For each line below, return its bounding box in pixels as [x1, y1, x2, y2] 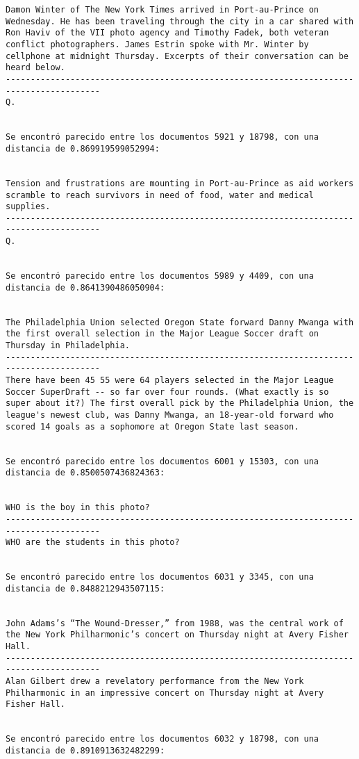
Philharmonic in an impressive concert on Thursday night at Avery [6, 687, 324, 698]
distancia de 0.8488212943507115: [6, 583, 165, 594]
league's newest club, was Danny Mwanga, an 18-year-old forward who [6, 409, 334, 420]
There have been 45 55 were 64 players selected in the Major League [6, 375, 334, 385]
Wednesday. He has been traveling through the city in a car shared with [6, 16, 354, 26]
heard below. [6, 63, 65, 73]
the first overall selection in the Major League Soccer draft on [6, 329, 319, 339]
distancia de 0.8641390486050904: [6, 282, 165, 293]
